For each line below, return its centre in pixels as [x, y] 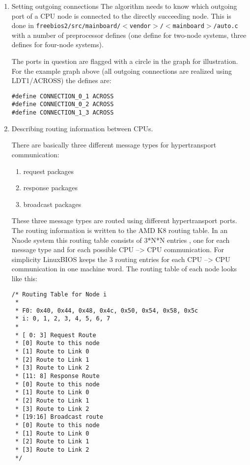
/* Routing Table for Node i [59, 294]
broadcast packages [52, 204]
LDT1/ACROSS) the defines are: [61, 80]
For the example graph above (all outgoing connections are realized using [122, 71]
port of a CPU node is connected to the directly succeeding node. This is [121, 15]
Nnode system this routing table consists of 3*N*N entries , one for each [121, 240]
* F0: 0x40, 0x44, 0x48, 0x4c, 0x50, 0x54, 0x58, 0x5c [107, 310]
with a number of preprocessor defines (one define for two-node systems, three [129, 35]
